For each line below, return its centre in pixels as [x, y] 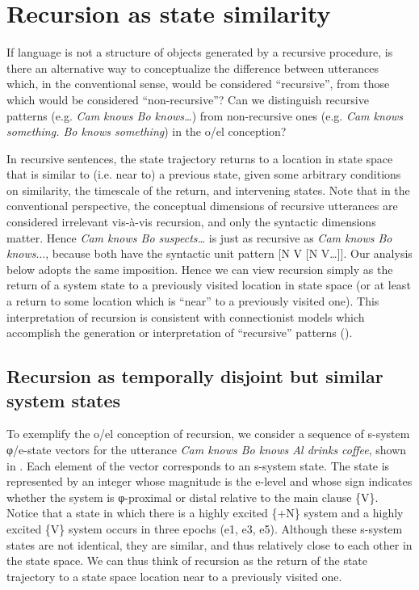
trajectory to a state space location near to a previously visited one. [174, 576]
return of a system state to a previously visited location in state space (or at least [209, 285]
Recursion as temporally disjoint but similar [195, 376]
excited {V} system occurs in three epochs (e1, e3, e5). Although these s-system [205, 528]
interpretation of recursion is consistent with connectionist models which [186, 316]
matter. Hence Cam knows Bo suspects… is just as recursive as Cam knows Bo [199, 237]
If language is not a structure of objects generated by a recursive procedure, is [200, 52]
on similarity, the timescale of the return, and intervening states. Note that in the [208, 190]
